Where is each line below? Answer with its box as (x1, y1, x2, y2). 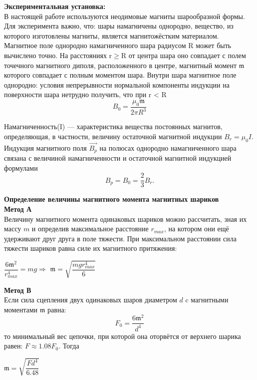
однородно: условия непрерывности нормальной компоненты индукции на (4, 79, 230, 90)
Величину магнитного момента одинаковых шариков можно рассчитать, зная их (4, 213, 247, 224)
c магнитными (185, 294, 229, 305)
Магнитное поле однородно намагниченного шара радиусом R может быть (4, 40, 232, 51)
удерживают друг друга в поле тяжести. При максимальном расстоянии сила (4, 233, 237, 243)
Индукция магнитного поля (4, 142, 87, 153)
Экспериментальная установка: (4, 1, 106, 11)
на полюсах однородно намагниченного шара (99, 142, 237, 153)
